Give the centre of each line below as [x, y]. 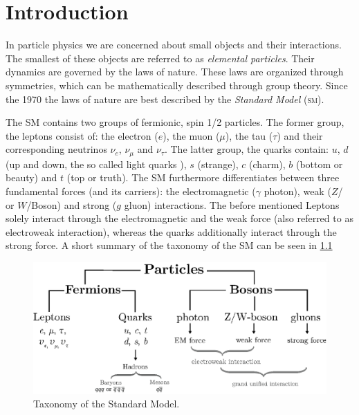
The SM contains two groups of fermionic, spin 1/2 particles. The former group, [175, 122]
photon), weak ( [297, 191]
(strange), [218, 164]
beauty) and [31, 177]
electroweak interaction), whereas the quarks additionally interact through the [171, 231]
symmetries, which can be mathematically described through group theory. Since [177, 85]
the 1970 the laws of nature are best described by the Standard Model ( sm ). [165, 99]
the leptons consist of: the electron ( [82, 135]
